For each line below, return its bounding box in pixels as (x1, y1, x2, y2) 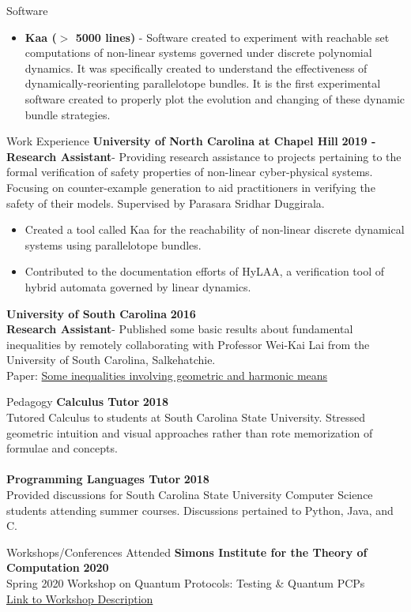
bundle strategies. (25, 106, 111, 122)
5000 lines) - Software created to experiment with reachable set (75, 28, 390, 45)
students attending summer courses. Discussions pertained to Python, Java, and (6, 501, 394, 518)
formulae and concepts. (6, 440, 118, 456)
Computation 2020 (6, 559, 109, 576)
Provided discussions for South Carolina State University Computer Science (6, 486, 373, 503)
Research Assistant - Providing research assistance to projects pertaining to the (6, 148, 402, 164)
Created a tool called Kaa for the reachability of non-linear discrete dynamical (25, 221, 405, 238)
